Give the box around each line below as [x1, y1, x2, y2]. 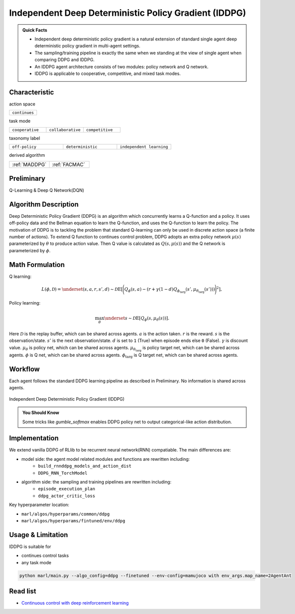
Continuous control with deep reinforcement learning [21, 600, 129, 606]
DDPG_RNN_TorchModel [38, 470, 88, 476]
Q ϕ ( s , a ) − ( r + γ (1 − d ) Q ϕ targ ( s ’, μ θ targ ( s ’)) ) [124, 286, 215, 294]
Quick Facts [22, 27, 48, 33]
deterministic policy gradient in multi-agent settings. [34, 43, 141, 49]
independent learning [119, 144, 168, 149]
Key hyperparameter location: [9, 502, 70, 508]
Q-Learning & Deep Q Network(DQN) [9, 187, 85, 193]
